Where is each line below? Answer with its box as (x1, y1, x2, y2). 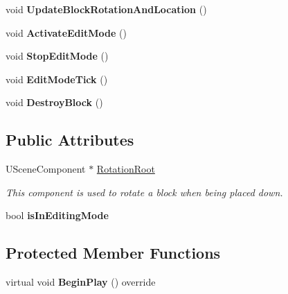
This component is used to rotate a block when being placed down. (6, 184, 283, 199)
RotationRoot (96, 162, 155, 176)
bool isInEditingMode (6, 208, 109, 223)
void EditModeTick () (6, 71, 108, 86)
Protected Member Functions (6, 242, 221, 263)
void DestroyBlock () (6, 95, 103, 110)
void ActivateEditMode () (6, 25, 127, 40)
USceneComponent (6, 162, 86, 176)
